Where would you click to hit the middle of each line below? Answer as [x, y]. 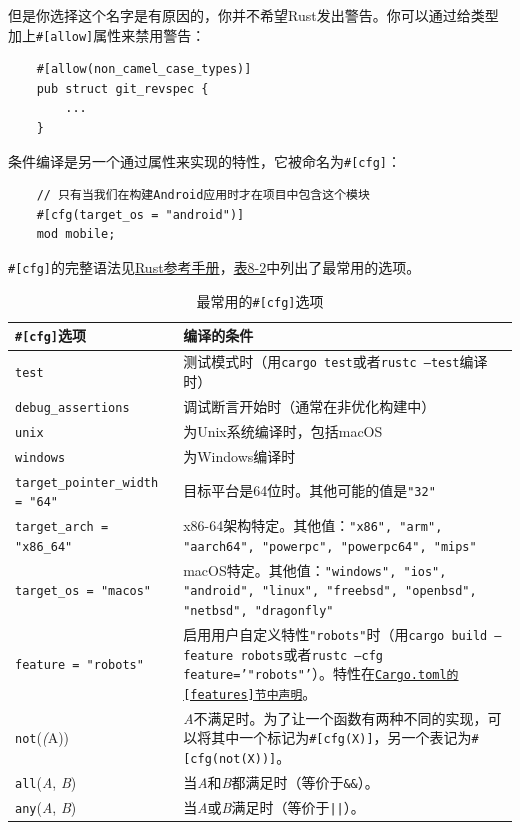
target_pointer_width [87, 482]
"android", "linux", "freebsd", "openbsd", [330, 591]
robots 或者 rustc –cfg [311, 653]
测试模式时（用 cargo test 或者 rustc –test [321, 361]
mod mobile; [76, 234]
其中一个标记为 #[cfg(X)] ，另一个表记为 [341, 737]
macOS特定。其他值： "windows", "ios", [315, 569]
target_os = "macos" [83, 591]
